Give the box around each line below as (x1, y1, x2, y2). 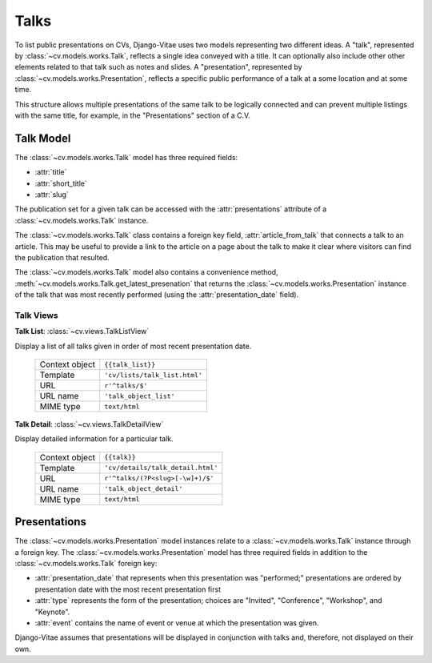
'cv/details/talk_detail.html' (104, 464, 218, 472)
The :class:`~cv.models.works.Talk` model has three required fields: (14, 152, 238, 162)
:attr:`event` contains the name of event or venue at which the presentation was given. (34, 618, 319, 628)
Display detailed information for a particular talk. (14, 434, 174, 444)
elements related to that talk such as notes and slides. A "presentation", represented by (14, 62, 303, 72)
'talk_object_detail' (104, 484, 183, 493)
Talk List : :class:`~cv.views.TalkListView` (14, 327, 150, 336)
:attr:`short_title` (34, 179, 88, 188)
